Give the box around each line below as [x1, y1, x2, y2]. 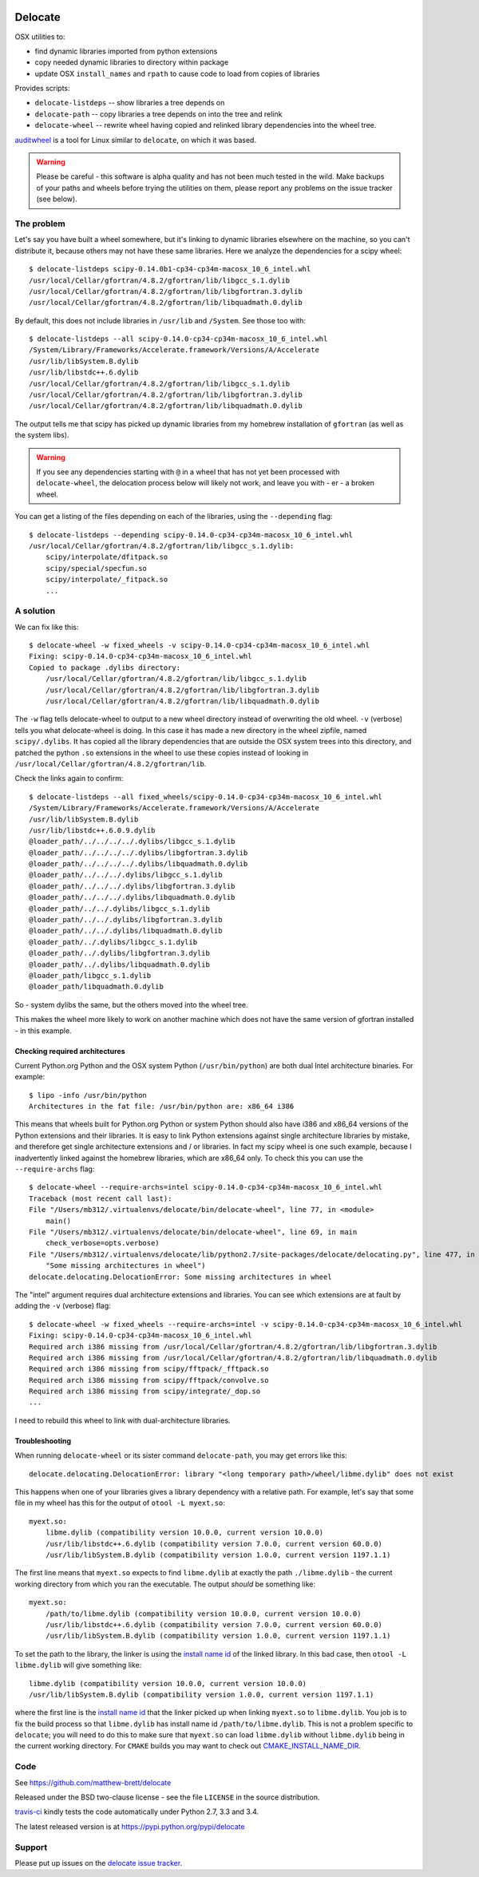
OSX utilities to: [14, 32, 65, 42]
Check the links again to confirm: [14, 774, 124, 783]
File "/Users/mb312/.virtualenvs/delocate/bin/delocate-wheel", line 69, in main [29, 1228, 358, 1237]
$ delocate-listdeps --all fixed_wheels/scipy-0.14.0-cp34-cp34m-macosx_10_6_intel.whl [29, 792, 383, 802]
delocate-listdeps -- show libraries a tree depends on [34, 98, 225, 108]
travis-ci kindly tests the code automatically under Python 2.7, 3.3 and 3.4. [14, 1807, 259, 1816]
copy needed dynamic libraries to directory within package [34, 57, 229, 67]
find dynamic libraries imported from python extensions [34, 46, 218, 56]
